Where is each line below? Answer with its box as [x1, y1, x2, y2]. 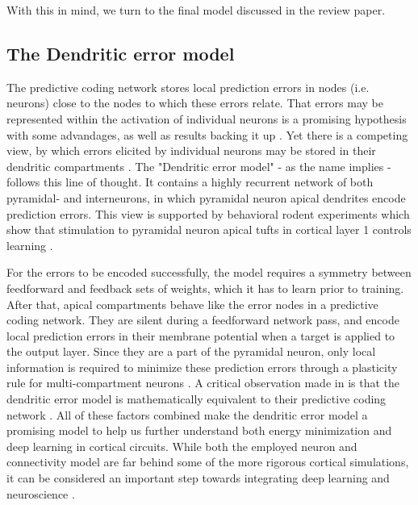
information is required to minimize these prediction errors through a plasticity [6, 358, 398, 375]
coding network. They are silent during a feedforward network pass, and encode [6, 311, 399, 328]
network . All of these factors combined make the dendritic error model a [6, 406, 368, 423]
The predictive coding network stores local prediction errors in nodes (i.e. [6, 78, 370, 95]
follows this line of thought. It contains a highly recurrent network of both [6, 173, 374, 190]
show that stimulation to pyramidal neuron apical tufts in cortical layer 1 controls [6, 221, 412, 238]
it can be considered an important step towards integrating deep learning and [6, 470, 390, 486]
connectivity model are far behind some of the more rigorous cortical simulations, [6, 453, 409, 470]
